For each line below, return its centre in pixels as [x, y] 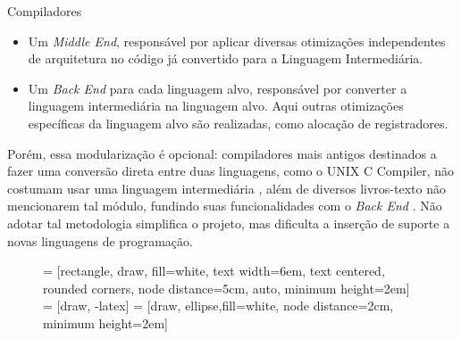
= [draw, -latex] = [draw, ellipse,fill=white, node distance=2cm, [218, 306]
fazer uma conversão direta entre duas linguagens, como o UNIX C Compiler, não [231, 171]
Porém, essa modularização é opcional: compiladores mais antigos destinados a [222, 153]
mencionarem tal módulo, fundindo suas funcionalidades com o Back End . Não [225, 206]
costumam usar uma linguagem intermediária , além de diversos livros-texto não [226, 188]
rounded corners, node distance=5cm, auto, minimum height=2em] [226, 288]
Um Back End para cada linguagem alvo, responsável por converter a [218, 88]
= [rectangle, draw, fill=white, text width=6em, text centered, [214, 271]
